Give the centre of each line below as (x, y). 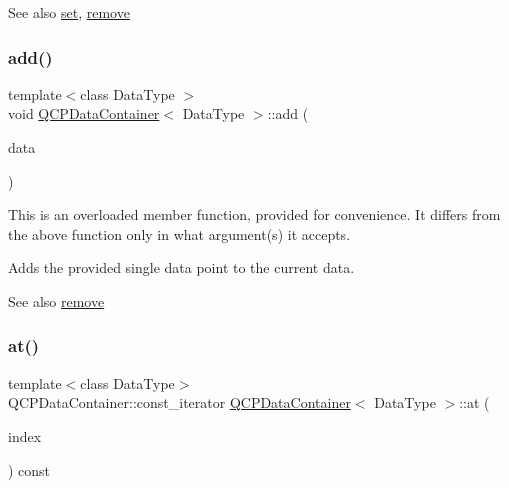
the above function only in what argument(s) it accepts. (179, 233)
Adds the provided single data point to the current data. (181, 267)
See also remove (56, 300)
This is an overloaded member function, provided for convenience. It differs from (254, 214)
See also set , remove (69, 12)
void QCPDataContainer (84, 113)
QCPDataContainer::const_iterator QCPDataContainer (179, 402)
